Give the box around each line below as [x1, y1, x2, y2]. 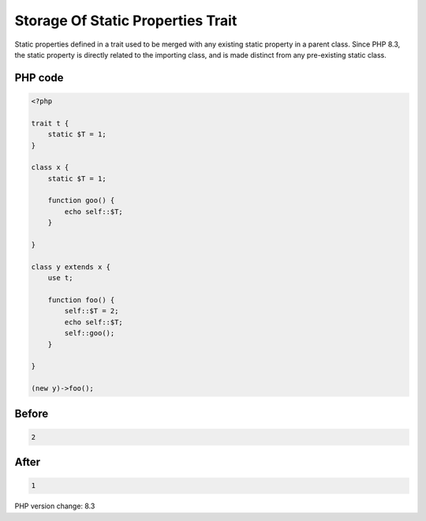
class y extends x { [31, 262, 110, 272]
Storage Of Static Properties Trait [14, 12, 237, 29]
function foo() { [47, 295, 115, 304]
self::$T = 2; [64, 306, 119, 316]
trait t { [31, 118, 69, 128]
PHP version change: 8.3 [14, 501, 95, 511]
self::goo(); [64, 328, 115, 338]
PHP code [14, 71, 64, 84]
